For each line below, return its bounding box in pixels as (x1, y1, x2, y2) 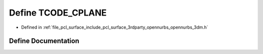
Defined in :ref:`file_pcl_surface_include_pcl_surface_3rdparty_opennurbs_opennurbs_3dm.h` (21, 24, 208, 30)
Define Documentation (9, 37, 79, 45)
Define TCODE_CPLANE (9, 7, 107, 18)
